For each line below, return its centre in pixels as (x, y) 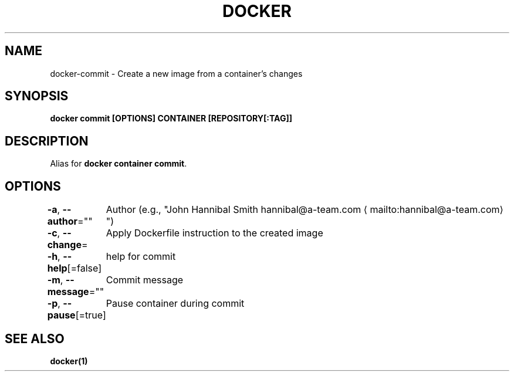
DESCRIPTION (47, 141)
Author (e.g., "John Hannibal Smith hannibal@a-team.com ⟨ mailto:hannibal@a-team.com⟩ (305, 210)
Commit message (145, 280)
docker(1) (69, 361)
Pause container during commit (175, 304)
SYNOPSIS (37, 96)
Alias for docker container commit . (119, 164)
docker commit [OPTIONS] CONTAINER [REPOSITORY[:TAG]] (171, 118)
